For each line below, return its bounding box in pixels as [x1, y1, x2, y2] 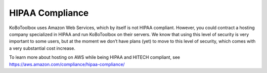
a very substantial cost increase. [9, 45, 76, 51]
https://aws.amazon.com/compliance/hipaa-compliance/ [9, 61, 125, 67]
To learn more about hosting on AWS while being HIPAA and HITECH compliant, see [9, 54, 180, 60]
